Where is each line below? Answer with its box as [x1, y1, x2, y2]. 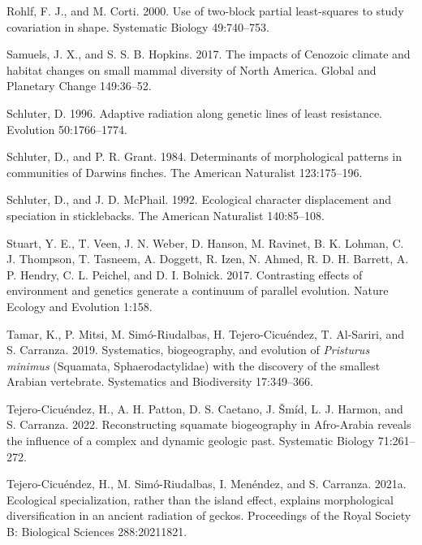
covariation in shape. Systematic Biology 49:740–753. [6, 18, 269, 35]
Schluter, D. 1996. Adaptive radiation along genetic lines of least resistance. [6, 104, 383, 121]
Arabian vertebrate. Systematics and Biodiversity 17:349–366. [6, 373, 313, 390]
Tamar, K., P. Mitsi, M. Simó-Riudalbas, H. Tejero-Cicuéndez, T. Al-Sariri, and [6, 325, 404, 342]
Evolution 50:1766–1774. [6, 120, 127, 137]
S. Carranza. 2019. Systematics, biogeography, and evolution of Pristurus [6, 341, 370, 358]
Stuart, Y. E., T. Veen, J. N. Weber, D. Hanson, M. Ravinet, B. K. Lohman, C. [6, 234, 404, 251]
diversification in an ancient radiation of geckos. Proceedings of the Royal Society [6, 507, 411, 524]
